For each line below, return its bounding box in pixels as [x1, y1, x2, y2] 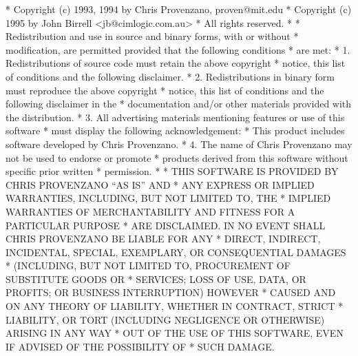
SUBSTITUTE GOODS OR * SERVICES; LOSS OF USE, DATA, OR [6, 271, 306, 286]
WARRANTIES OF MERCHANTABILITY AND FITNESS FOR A [6, 204, 295, 218]
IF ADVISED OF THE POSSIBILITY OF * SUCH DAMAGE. [6, 339, 275, 353]
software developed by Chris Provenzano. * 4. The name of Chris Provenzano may [6, 136, 352, 151]
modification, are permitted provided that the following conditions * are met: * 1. [6, 42, 350, 56]
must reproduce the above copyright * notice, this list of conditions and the [6, 83, 324, 97]
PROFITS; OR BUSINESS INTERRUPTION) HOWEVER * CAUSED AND [6, 285, 336, 300]
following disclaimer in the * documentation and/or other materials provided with [6, 96, 352, 111]
